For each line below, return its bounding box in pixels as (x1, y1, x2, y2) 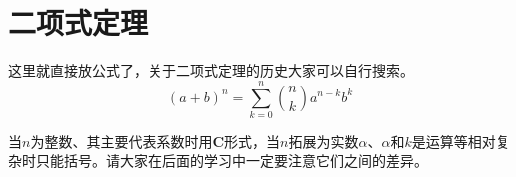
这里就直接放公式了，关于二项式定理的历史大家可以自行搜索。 (8, 60, 414, 81)
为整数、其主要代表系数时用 (30, 130, 213, 151)
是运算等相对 (411, 130, 496, 151)
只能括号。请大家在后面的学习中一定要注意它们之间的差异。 (35, 150, 428, 171)
